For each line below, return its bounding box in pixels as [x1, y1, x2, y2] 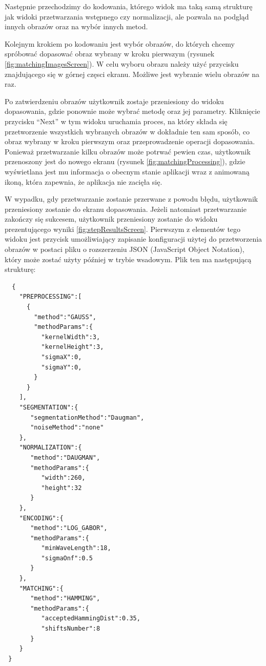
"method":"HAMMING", [30, 595, 100, 602]
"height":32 [41, 484, 82, 492]
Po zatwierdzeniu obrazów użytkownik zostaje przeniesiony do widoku [5, 95, 224, 106]
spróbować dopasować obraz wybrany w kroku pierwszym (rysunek [5, 48, 215, 59]
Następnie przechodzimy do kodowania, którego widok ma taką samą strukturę [5, 1, 253, 11]
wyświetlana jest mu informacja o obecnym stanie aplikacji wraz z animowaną [5, 166, 250, 177]
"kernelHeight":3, [41, 343, 104, 351]
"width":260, [41, 474, 86, 482]
